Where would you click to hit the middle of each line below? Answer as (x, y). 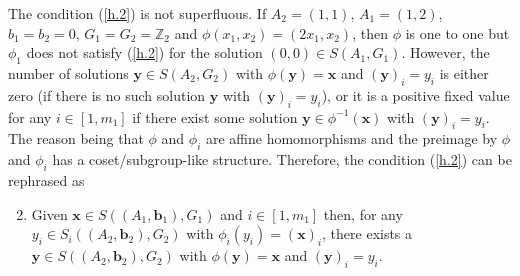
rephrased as (46, 179)
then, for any (363, 213)
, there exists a (367, 233)
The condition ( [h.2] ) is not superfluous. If (137, 13)
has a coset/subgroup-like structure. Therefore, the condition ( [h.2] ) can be (282, 159)
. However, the (445, 52)
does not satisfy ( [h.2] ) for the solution (144, 52)
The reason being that (76, 138)
